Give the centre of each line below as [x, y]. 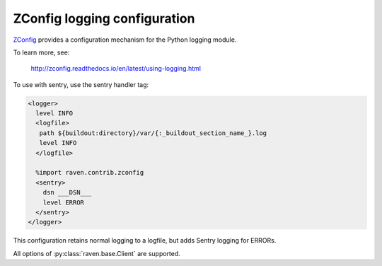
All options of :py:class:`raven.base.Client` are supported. [97, 253]
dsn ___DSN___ [67, 192]
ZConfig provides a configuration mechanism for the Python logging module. [125, 40]
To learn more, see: [41, 52]
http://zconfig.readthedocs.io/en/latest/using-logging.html [116, 69]
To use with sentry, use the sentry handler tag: [81, 84]
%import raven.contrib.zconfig [90, 173]
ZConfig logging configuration [104, 18]
